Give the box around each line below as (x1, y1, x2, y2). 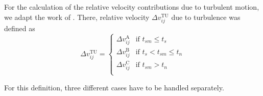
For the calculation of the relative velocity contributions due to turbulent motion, (4, 2, 259, 12)
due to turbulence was (171, 11, 241, 22)
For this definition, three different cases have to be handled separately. (4, 82, 224, 92)
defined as (4, 22, 35, 33)
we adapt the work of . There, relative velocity (4, 11, 150, 22)
